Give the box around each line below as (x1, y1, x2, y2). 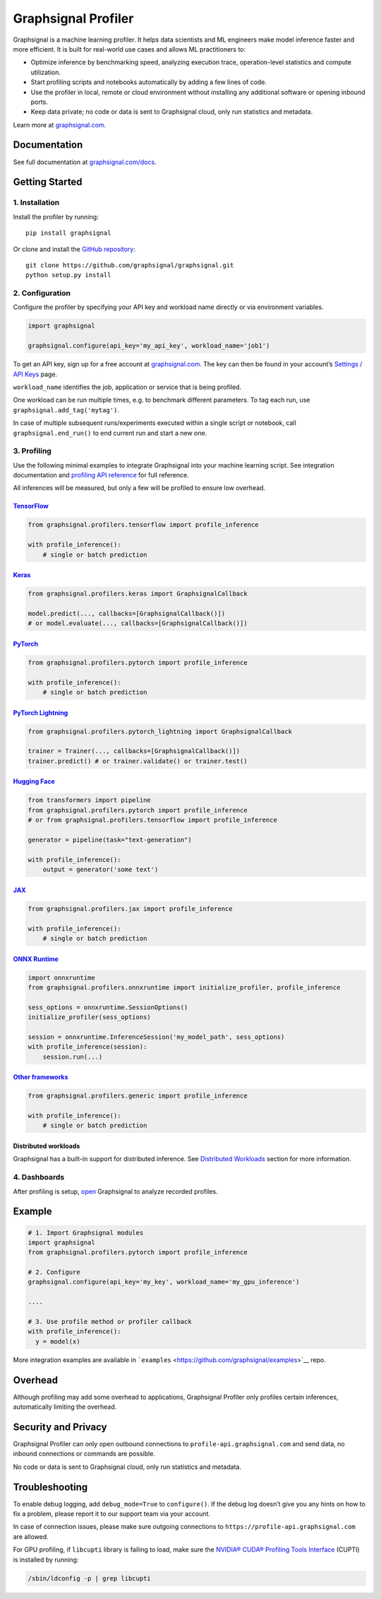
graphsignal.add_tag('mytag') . (13, 405, 120, 414)
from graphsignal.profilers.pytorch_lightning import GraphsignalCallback (28, 727, 293, 735)
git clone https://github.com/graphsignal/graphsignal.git (25, 261, 234, 269)
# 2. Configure (28, 1268, 80, 1277)
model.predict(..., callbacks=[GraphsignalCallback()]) (28, 609, 226, 617)
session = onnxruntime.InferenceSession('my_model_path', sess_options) (28, 1033, 285, 1041)
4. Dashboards (13, 1173, 65, 1182)
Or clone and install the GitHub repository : (13, 245, 135, 253)
